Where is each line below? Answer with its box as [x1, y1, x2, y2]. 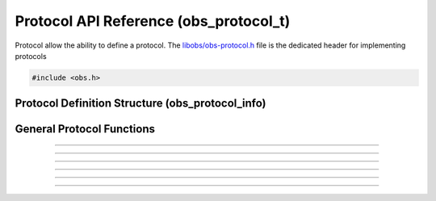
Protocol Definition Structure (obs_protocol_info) [15, 97, 266, 111]
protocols [15, 51, 48, 61]
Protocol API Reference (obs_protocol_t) [15, 12, 291, 30]
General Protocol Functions [15, 122, 155, 136]
